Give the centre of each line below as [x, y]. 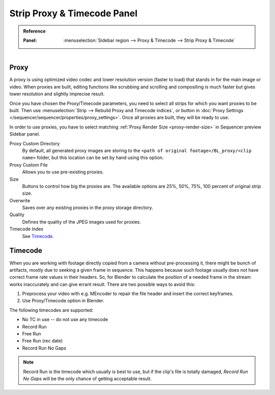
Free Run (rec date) [43, 341]
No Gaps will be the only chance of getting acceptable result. [88, 379]
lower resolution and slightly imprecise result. [57, 94]
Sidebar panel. [25, 134]
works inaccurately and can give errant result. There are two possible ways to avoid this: [102, 284]
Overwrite [20, 200]
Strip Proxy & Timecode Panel [73, 13]
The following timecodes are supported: [51, 310]
